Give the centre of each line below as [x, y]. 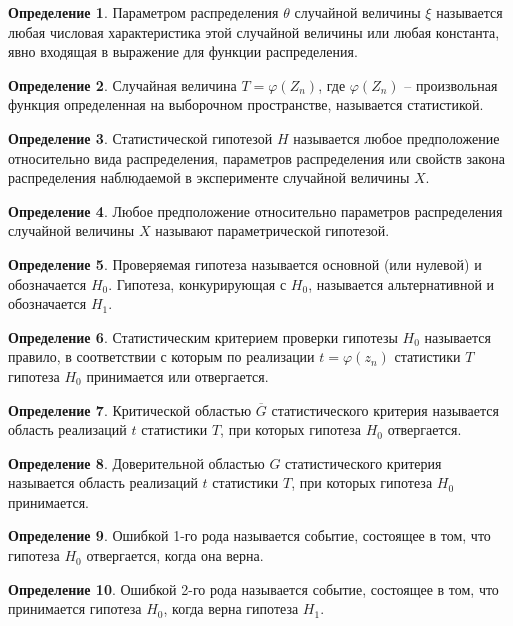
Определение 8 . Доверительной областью [136, 462]
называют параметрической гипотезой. [272, 230]
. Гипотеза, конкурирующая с [197, 283]
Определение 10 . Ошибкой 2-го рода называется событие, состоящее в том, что [253, 588]
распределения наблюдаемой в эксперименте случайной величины [209, 177]
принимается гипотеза [75, 608]
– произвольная [451, 84]
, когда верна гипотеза [231, 608]
